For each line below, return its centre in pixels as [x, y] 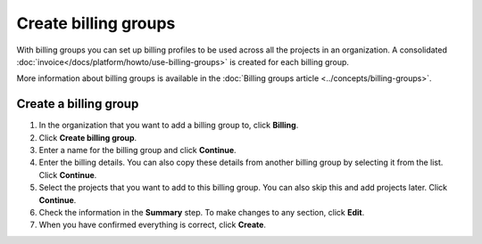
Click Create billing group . [88, 137]
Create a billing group [78, 104]
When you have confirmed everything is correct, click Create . [153, 225]
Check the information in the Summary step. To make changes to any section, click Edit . [202, 212]
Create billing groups [96, 23]
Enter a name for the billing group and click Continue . [137, 150]
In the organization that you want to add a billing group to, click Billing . [169, 126]
